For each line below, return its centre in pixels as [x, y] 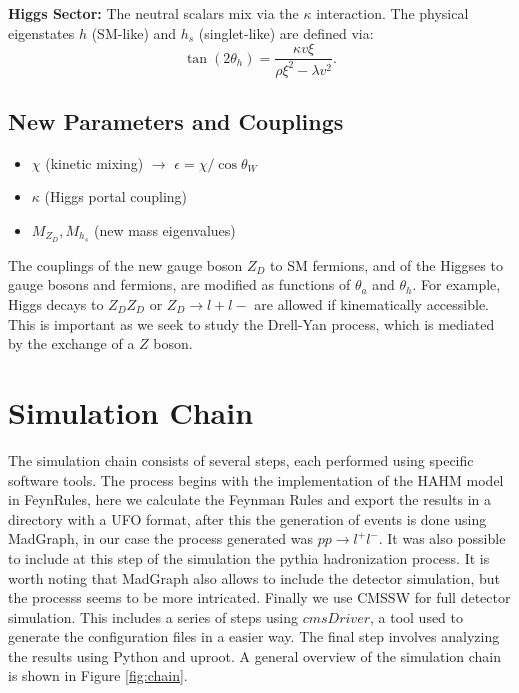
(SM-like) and [134, 32]
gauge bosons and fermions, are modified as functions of [179, 284]
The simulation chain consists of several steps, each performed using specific [241, 459]
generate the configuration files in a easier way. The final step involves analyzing [254, 636]
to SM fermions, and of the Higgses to [386, 264]
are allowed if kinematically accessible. [371, 304]
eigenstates [41, 32]
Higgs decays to [56, 304]
